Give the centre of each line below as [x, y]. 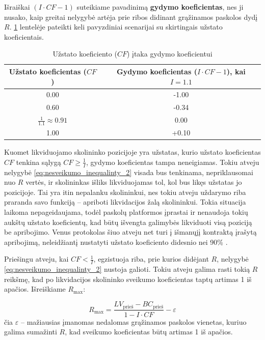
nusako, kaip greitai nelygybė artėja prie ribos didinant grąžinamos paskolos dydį [131, 17]
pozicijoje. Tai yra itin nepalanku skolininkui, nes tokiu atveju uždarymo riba [125, 192]
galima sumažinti [31, 332]
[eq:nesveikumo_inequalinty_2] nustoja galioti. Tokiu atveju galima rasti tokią [127, 269]
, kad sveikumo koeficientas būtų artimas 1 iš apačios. [149, 332]
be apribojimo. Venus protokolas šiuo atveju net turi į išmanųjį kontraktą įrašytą [130, 232]
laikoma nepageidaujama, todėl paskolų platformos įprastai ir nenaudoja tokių [126, 212]
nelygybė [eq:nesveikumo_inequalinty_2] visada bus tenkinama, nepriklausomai [129, 172]
